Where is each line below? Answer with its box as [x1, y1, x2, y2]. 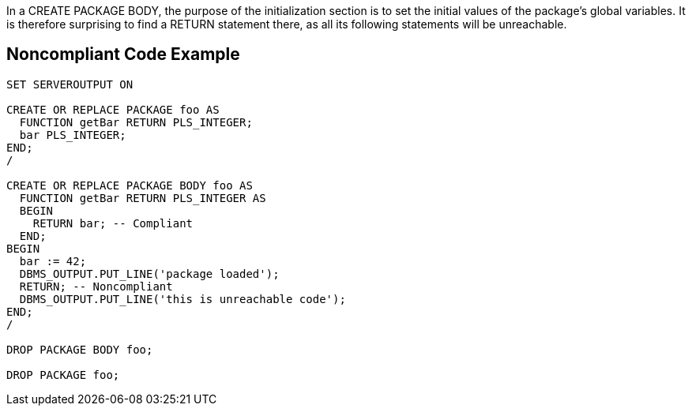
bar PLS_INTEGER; [19, 128, 126, 141]
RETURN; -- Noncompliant [19, 279, 173, 293]
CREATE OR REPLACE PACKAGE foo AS [6, 103, 220, 116]
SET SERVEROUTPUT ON [6, 77, 134, 91]
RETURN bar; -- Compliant [32, 216, 194, 230]
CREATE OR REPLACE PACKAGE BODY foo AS [6, 178, 253, 192]
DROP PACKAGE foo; [6, 368, 120, 381]
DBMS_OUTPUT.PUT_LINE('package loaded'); [19, 267, 280, 280]
